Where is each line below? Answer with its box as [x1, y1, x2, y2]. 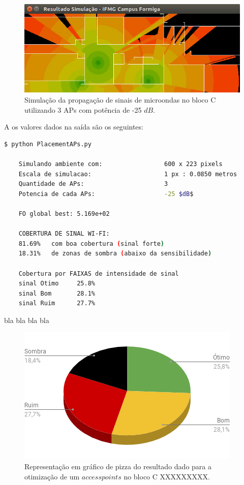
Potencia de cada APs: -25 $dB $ [18, 190, 194, 198]
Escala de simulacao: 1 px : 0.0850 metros [18, 170, 237, 178]
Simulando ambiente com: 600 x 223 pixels [18, 160, 223, 168]
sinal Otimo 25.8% [18, 280, 95, 287]
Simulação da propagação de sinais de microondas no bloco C [24, 94, 216, 105]
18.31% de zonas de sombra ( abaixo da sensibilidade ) [18, 250, 212, 257]
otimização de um [24, 471, 80, 481]
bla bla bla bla [4, 314, 49, 325]
